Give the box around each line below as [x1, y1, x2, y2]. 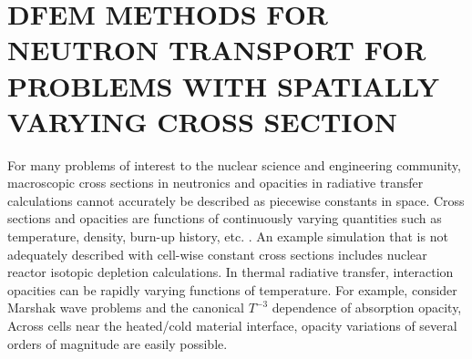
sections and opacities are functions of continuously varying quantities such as [7, 209, 442, 228]
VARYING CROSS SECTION [7, 102, 397, 139]
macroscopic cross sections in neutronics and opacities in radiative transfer [7, 173, 424, 192]
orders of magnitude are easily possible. [7, 333, 228, 353]
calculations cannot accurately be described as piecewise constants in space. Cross [7, 190, 465, 210]
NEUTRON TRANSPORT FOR [7, 31, 426, 68]
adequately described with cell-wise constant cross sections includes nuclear [7, 244, 427, 263]
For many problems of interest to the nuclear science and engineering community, [7, 155, 461, 174]
